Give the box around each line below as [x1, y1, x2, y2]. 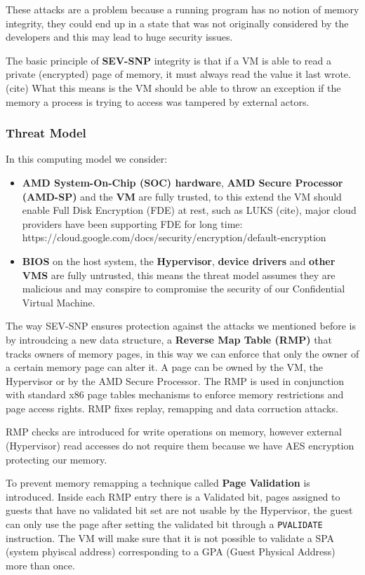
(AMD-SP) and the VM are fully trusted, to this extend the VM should [22, 189, 342, 203]
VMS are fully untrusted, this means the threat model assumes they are [22, 267, 336, 282]
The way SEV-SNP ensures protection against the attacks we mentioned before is [6, 318, 357, 333]
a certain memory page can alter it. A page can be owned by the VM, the [6, 360, 323, 374]
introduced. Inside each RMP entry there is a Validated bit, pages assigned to [6, 489, 340, 503]
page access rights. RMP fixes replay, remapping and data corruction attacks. [6, 400, 338, 415]
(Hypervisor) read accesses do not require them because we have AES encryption [6, 438, 354, 453]
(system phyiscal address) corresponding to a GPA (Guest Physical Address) [6, 544, 336, 559]
